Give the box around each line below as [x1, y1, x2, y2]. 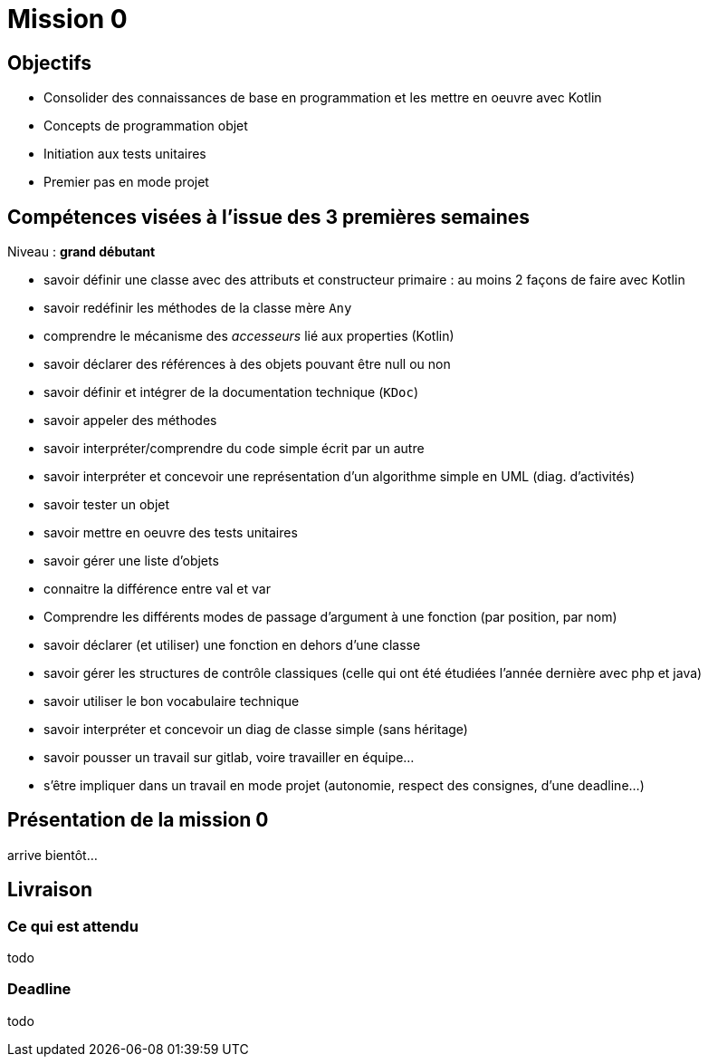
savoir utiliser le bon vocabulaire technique [43, 693, 300, 710]
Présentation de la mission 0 [7, 808, 269, 832]
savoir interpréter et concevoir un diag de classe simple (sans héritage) [43, 721, 468, 738]
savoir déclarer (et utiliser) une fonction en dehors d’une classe [43, 637, 421, 653]
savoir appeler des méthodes [43, 412, 217, 429]
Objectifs [7, 51, 92, 74]
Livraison [7, 878, 93, 902]
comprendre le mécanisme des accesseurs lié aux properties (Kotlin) [43, 328, 454, 344]
